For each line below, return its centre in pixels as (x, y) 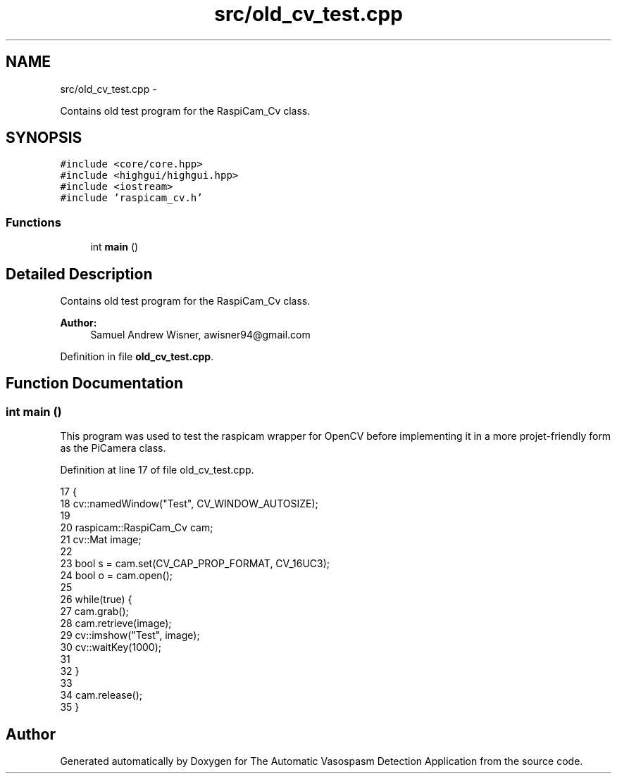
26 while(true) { (96, 600)
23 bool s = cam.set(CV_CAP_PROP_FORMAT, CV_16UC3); (195, 564)
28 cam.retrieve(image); (116, 623)
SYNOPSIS (44, 138)
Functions (33, 222)
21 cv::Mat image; (101, 540)
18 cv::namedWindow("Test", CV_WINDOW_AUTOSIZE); (189, 504)
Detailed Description (79, 274)
